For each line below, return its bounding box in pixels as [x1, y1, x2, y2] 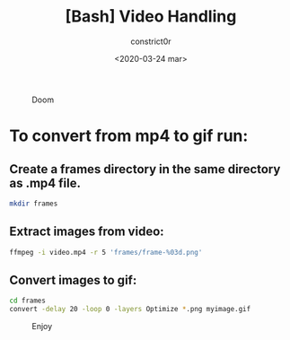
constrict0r [129, 36, 172, 47]
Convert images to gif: [9, 272, 137, 288]
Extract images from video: [9, 224, 164, 240]
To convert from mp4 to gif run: [9, 126, 249, 146]
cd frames [9, 296, 47, 306]
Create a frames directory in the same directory [9, 161, 281, 177]
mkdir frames [9, 199, 58, 208]
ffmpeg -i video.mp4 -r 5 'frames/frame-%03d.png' [9, 248, 203, 257]
